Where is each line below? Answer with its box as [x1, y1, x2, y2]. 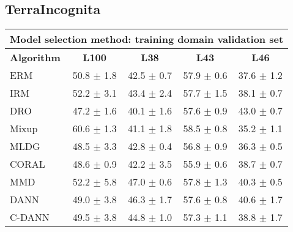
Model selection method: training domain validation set [10, 32, 284, 47]
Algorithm [10, 50, 61, 65]
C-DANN [10, 210, 50, 225]
